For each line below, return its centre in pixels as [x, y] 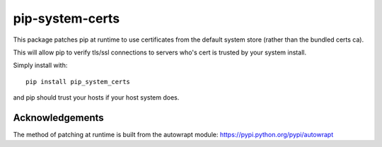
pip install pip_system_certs [78, 82]
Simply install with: [40, 65]
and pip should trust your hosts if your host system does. [96, 98]
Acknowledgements [58, 118]
